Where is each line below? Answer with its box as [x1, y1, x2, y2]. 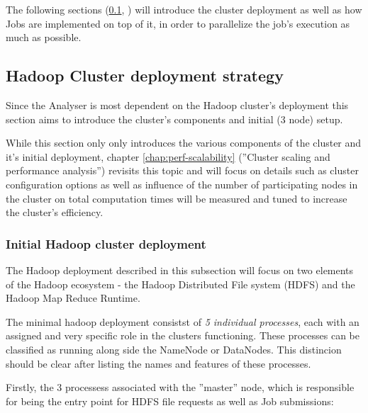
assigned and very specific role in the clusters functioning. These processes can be [6, 328, 359, 343]
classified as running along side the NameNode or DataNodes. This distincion [6, 341, 342, 356]
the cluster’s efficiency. [6, 205, 104, 220]
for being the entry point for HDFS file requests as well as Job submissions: [6, 393, 334, 408]
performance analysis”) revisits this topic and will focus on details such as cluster [6, 163, 359, 178]
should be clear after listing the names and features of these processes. [6, 356, 311, 370]
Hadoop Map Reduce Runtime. [6, 290, 140, 305]
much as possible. [6, 30, 82, 45]
